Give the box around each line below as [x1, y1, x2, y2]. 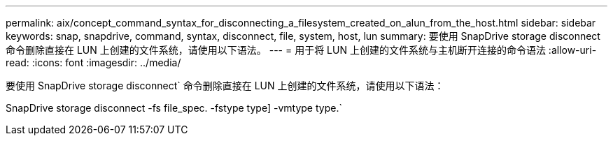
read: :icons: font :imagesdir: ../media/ [6, 57, 181, 68]
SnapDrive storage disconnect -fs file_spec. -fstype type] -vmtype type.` [6, 102, 342, 114]
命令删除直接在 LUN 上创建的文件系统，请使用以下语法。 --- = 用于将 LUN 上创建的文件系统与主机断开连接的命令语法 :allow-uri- [6, 44, 597, 56]
